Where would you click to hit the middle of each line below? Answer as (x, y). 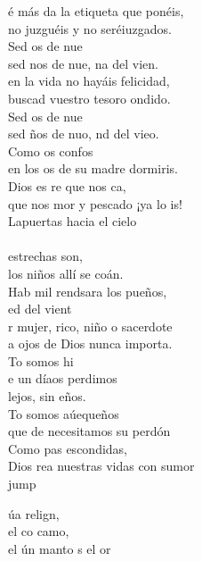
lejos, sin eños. (47, 396)
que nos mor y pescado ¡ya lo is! (95, 203)
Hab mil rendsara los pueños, (88, 291)
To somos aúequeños (64, 413)
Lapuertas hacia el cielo (73, 221)
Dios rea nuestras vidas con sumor (101, 466)
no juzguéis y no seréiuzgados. (90, 28)
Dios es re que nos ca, (67, 185)
